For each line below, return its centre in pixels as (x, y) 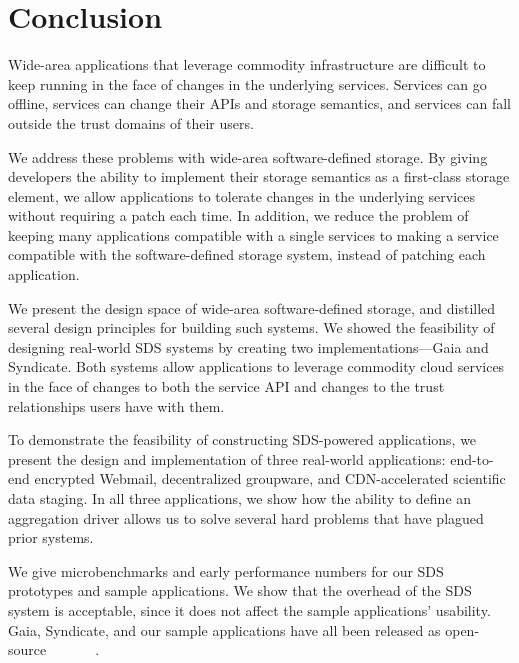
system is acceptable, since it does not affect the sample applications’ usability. (249, 609)
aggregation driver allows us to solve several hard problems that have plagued (246, 517)
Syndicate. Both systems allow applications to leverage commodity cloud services (256, 366)
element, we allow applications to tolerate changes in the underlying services (242, 195)
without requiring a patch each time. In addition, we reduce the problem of (238, 215)
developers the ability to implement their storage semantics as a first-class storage (259, 176)
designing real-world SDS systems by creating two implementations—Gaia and (248, 346)
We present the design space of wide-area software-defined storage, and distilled (252, 307)
